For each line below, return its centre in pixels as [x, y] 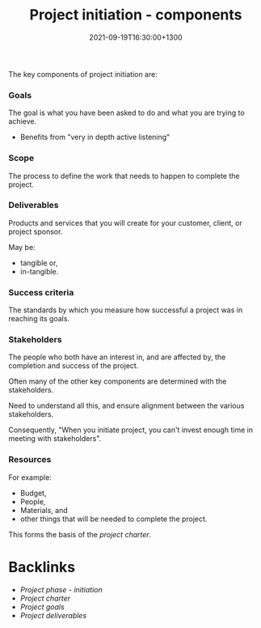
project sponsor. [36, 231]
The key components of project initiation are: [83, 74]
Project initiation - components [136, 15]
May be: [22, 247]
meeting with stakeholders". [55, 439]
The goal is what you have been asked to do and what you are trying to [126, 113]
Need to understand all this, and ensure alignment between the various [126, 405]
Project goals [42, 607]
